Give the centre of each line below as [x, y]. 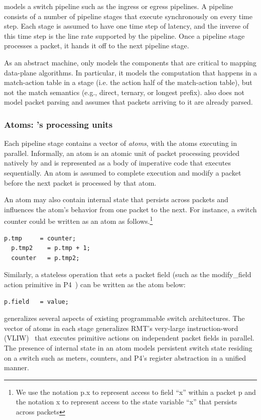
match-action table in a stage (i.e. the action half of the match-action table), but [128, 82]
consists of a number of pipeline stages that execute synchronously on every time [128, 16]
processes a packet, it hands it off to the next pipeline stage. [97, 46]
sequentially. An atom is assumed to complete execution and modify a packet [123, 172]
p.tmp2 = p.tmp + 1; [51, 248]
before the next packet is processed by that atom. [80, 182]
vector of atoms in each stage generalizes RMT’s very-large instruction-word [121, 328]
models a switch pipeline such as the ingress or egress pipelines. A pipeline [119, 6]
